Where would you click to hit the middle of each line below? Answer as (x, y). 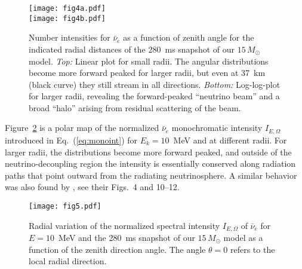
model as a (243, 237)
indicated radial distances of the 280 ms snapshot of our (132, 49)
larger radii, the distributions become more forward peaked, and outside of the (148, 152)
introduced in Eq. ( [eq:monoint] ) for (71, 140)
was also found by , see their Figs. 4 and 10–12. (92, 187)
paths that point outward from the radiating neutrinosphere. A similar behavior (151, 175)
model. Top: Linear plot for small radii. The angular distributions (149, 61)
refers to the (252, 249)
